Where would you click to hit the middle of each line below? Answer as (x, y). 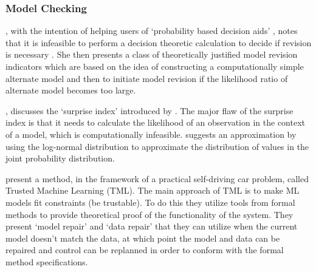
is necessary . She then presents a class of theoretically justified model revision (152, 54)
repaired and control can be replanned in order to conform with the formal (145, 250)
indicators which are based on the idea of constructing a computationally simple (155, 66)
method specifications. (47, 261)
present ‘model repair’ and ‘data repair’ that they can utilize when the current (152, 226)
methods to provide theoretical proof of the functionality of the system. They (149, 214)
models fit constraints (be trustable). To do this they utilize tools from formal (150, 202)
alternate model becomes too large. (71, 90)
